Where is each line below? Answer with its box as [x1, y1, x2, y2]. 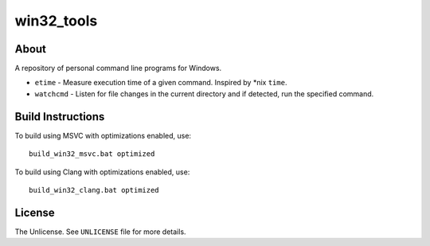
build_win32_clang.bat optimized [29, 185, 159, 194]
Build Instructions [14, 110, 105, 123]
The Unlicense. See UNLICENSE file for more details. [14, 227, 186, 236]
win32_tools [14, 12, 98, 29]
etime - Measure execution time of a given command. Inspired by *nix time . [34, 78, 287, 88]
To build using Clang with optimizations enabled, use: [14, 167, 190, 177]
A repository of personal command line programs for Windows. [14, 64, 222, 73]
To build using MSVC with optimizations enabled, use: [14, 131, 191, 140]
